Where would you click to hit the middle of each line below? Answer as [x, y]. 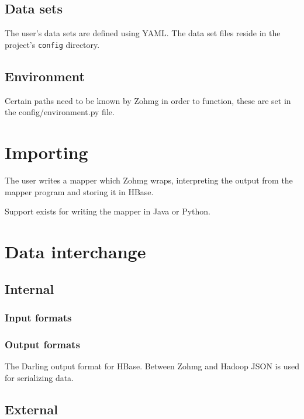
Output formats [42, 344]
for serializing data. [39, 377]
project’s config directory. [52, 44]
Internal [30, 288]
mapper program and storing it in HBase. [79, 191]
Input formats [38, 317]
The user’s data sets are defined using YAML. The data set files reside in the [143, 33]
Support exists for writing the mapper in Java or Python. [108, 211]
